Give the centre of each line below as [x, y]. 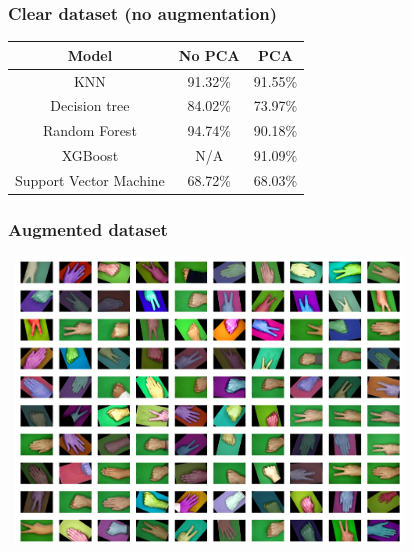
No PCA [209, 54]
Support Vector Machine [90, 179]
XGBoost [90, 155]
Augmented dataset [88, 228]
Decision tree [90, 105]
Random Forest [89, 130]
